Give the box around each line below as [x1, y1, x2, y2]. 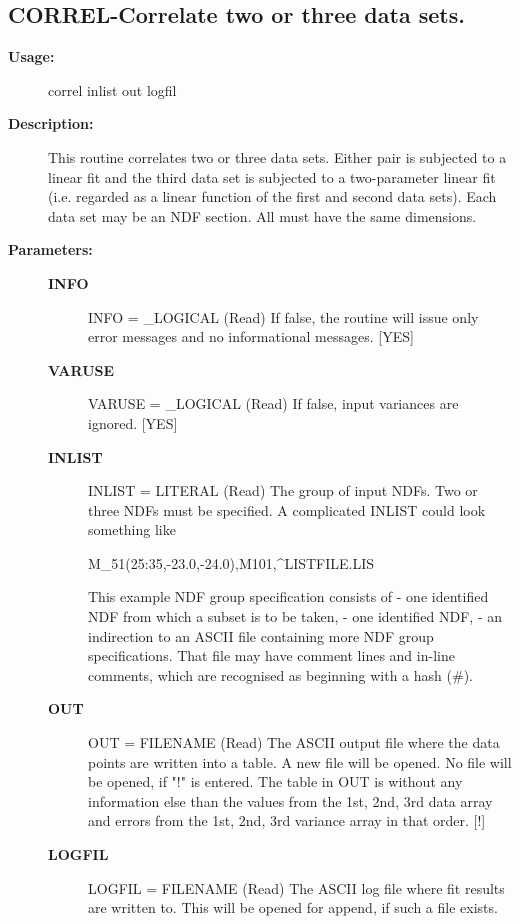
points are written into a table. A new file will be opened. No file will [88, 751, 512, 772]
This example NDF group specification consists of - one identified [88, 586, 489, 607]
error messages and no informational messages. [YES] [88, 326, 414, 347]
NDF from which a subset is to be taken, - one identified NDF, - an [88, 606, 503, 627]
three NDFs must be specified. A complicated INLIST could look [88, 499, 486, 520]
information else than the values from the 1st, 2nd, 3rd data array [88, 790, 493, 811]
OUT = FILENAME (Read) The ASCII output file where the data [88, 732, 500, 753]
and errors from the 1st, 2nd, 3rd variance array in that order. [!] [88, 810, 486, 831]
